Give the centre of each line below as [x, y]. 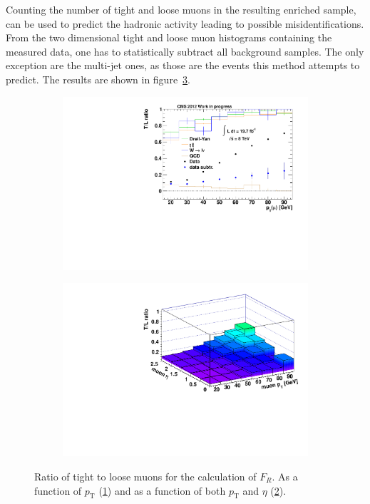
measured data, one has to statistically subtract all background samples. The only [185, 51]
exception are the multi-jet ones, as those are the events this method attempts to [183, 65]
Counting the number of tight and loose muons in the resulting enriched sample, [181, 9]
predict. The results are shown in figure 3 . [98, 79]
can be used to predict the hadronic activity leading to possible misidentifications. [185, 23]
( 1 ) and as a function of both [162, 490]
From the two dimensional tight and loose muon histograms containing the [169, 37]
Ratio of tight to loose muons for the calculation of [145, 476]
